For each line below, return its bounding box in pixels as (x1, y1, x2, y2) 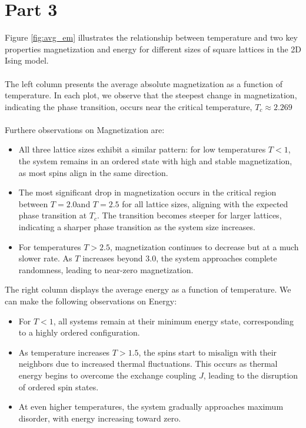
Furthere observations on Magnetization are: (5, 123, 165, 135)
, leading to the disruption (203, 369, 298, 381)
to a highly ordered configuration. (18, 326, 140, 339)
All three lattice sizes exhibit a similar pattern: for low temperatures (18, 143, 266, 155)
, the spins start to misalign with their (138, 346, 277, 358)
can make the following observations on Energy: (5, 295, 177, 307)
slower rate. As (18, 252, 72, 264)
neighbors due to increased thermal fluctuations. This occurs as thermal (18, 357, 278, 370)
